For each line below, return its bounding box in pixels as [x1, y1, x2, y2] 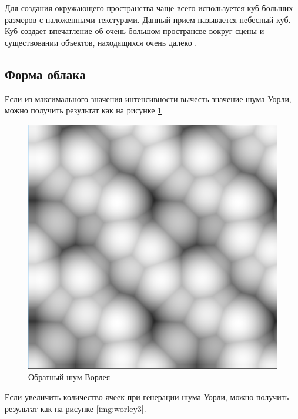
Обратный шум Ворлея [28, 371, 111, 383]
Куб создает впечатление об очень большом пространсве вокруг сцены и [5, 25, 264, 37]
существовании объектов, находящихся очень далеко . [5, 36, 197, 48]
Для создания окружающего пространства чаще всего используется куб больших [5, 2, 293, 14]
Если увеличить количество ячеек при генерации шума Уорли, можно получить [5, 391, 289, 403]
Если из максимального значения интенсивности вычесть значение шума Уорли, [5, 92, 292, 105]
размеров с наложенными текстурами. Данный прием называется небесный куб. [5, 13, 291, 25]
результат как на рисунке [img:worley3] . [5, 402, 146, 414]
